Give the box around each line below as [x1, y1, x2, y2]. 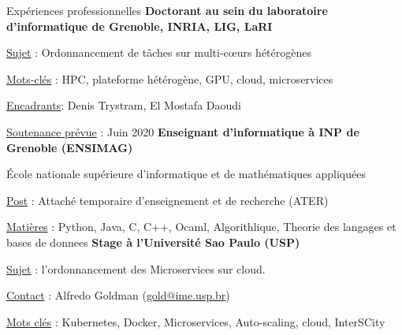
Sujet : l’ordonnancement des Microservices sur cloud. [6, 260, 266, 277]
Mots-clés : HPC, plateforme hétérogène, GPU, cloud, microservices [6, 70, 333, 87]
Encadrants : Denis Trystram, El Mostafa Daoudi [6, 97, 241, 114]
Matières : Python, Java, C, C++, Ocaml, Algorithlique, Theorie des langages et [6, 218, 396, 235]
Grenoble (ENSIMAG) [6, 139, 133, 155]
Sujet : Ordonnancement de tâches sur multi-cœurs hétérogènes [6, 44, 312, 61]
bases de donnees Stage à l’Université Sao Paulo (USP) [6, 233, 300, 250]
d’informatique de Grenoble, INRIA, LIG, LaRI [6, 17, 273, 34]
